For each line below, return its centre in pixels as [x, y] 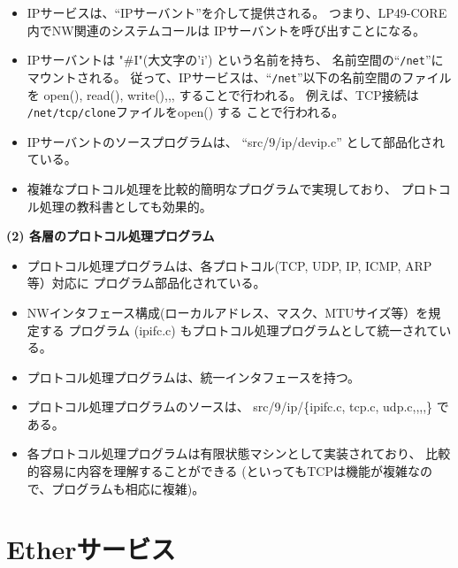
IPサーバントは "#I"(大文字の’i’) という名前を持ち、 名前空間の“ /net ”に [235, 60]
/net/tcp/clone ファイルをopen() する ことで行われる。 [186, 112]
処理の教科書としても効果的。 [126, 206]
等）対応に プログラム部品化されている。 [146, 283]
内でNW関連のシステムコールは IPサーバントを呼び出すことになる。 [226, 30]
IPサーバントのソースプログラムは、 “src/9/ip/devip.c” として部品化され [236, 141]
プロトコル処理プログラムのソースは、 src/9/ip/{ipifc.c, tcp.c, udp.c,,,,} [230, 407]
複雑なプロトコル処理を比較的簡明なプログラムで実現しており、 [212, 188]
